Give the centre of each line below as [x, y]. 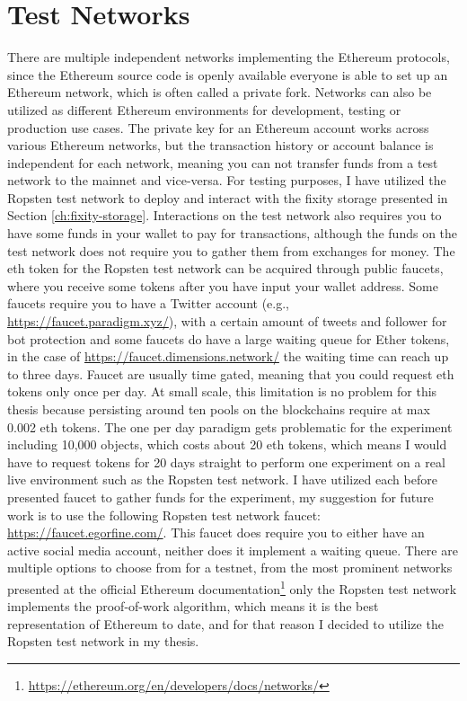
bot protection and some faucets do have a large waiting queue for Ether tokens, [229, 338]
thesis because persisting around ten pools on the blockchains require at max [219, 409]
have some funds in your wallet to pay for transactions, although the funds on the [233, 233]
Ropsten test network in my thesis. [103, 641]
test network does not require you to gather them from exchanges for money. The [231, 250]
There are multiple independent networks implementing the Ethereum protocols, [229, 57]
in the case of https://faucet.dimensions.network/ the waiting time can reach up [228, 356]
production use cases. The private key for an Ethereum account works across [218, 127]
